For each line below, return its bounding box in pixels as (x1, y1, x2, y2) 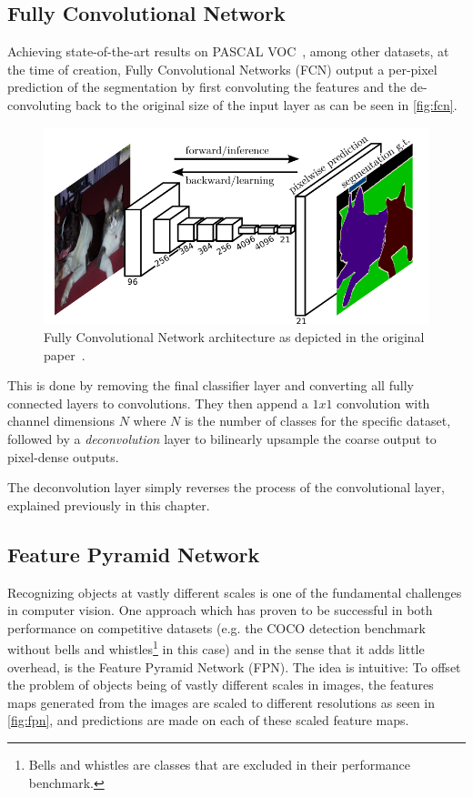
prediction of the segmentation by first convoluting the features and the (7, 77, 407, 96)
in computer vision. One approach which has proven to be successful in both (7, 600, 433, 620)
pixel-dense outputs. (7, 447, 119, 466)
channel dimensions (7, 411, 115, 430)
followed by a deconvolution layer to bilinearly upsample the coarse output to (7, 429, 437, 449)
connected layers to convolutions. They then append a (7, 393, 308, 412)
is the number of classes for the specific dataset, (184, 411, 451, 430)
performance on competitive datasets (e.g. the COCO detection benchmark (7, 618, 426, 637)
